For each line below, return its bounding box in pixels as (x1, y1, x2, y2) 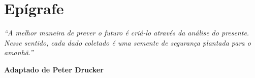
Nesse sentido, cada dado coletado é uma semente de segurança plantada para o (4, 37, 251, 48)
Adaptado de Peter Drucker (4, 64, 104, 74)
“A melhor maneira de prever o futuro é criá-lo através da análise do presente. (4, 27, 249, 38)
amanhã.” (4, 47, 34, 58)
